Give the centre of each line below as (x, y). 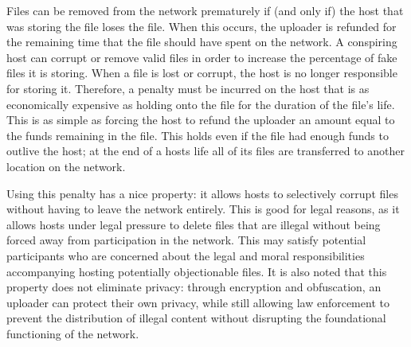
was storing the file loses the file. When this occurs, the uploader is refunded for (202, 26)
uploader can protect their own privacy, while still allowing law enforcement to (198, 302)
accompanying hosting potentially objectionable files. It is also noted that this (197, 271)
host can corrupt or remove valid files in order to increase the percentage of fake (202, 57)
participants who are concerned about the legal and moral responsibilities (186, 255)
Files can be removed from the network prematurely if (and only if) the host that (205, 10)
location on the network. (66, 166)
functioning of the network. (73, 333)
